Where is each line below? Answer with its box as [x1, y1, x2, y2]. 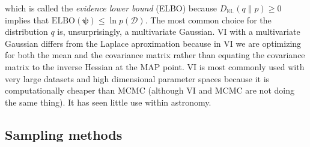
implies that [5, 13, 49, 26]
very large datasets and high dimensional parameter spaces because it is [5, 72, 270, 85]
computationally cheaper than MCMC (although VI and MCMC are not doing [5, 84, 294, 97]
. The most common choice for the [145, 13, 272, 26]
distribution [5, 25, 48, 38]
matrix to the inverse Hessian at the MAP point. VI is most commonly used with [5, 60, 305, 73]
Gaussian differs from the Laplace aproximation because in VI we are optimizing [5, 37, 302, 49]
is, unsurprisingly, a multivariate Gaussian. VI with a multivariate [57, 25, 300, 38]
